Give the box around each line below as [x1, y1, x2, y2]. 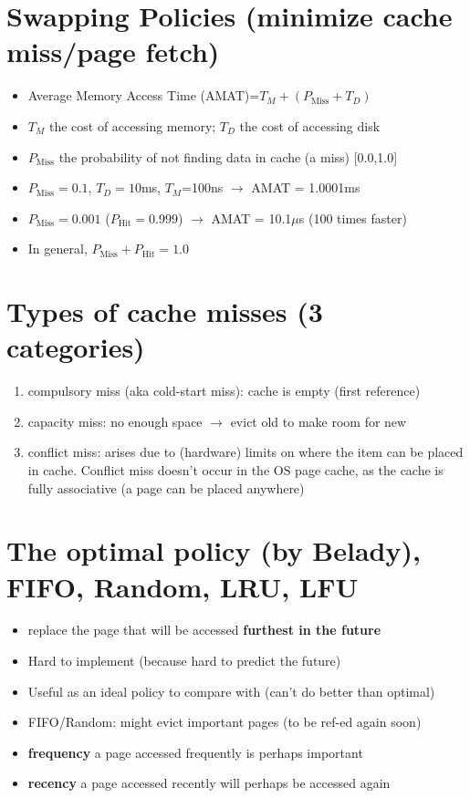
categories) [6, 328, 145, 366]
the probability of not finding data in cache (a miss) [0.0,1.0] [58, 147, 398, 166]
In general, [27, 239, 88, 258]
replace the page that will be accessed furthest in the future [27, 620, 381, 639]
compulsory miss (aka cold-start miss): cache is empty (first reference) [27, 381, 421, 400]
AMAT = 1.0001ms [251, 178, 360, 197]
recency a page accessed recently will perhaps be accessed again [27, 773, 391, 793]
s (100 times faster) [298, 208, 407, 227]
